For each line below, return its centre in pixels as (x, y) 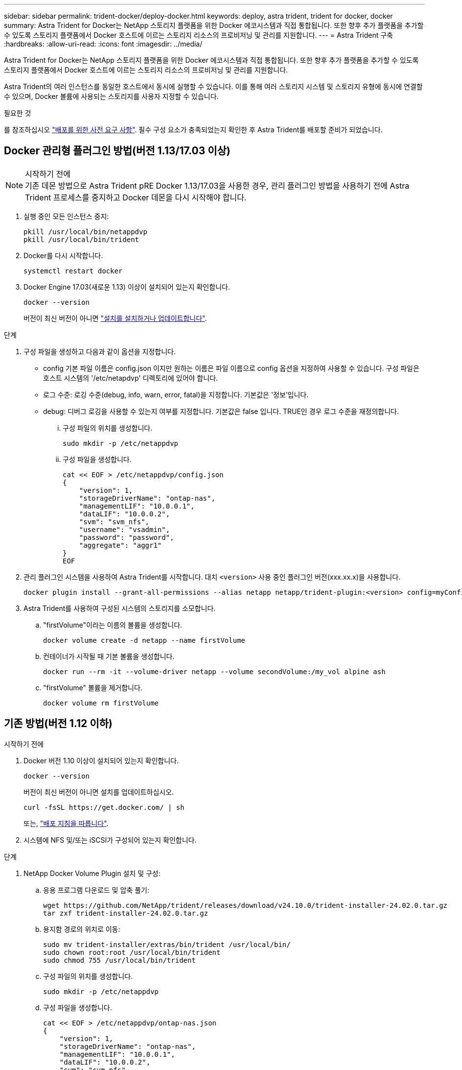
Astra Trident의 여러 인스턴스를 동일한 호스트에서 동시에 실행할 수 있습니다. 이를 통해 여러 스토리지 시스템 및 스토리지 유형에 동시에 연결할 (213, 86)
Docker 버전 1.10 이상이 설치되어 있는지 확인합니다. (101, 760)
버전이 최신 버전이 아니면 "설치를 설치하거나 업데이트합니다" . (115, 318)
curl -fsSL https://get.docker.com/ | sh (104, 807)
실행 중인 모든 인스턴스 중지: (66, 216)
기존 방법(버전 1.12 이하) (58, 724)
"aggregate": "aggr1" (120, 545)
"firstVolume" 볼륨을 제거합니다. (93, 687)
